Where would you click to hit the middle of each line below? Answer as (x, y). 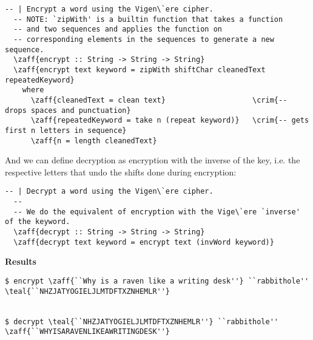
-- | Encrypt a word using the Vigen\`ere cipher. (109, 9)
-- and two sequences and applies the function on (118, 29)
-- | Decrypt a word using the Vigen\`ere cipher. (109, 192)
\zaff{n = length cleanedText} (94, 141)
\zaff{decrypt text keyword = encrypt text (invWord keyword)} (144, 242)
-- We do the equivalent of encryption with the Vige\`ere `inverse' (157, 212)
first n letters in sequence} (66, 130)
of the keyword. (38, 222)
